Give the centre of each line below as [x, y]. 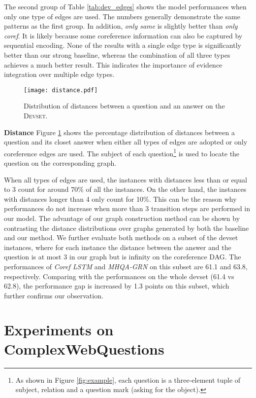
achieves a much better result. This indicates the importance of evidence [113, 64]
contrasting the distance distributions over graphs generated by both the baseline [127, 228]
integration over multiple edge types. [59, 74]
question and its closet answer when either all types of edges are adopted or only [126, 142]
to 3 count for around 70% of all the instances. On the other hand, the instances [125, 189]
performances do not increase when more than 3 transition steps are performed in [127, 208]
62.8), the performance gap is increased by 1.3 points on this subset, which [117, 286]
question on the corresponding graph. [60, 163]
